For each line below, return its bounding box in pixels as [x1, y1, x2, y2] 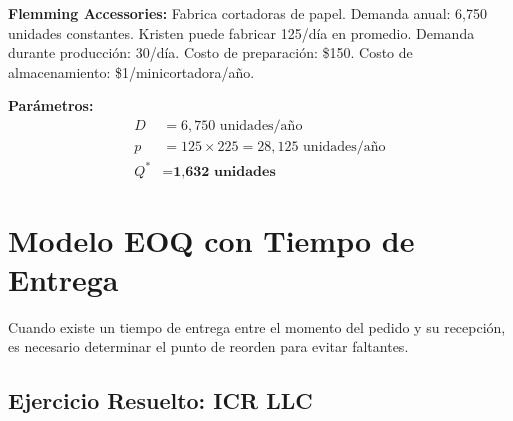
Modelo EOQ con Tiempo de [8, 219, 415, 260]
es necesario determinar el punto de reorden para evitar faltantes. [8, 336, 409, 357]
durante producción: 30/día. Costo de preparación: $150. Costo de [8, 42, 413, 63]
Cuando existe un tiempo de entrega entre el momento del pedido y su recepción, [8, 316, 506, 337]
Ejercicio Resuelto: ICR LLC [8, 385, 313, 416]
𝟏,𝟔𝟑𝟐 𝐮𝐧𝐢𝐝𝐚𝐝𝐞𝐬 [173, 164, 276, 179]
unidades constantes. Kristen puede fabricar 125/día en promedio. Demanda [8, 22, 475, 43]
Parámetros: [8, 95, 94, 116]
